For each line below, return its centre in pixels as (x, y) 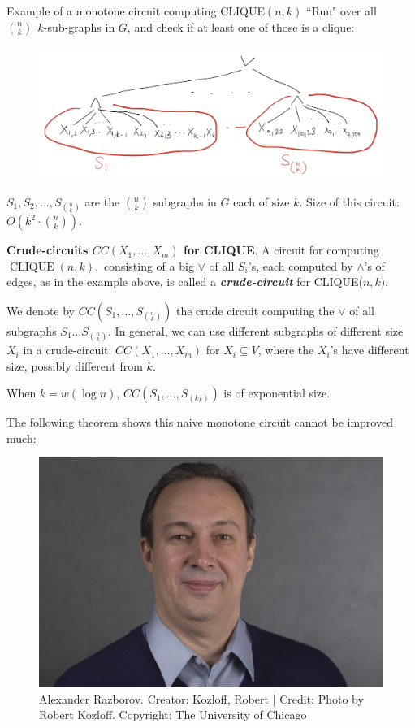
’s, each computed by (300, 265)
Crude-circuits (48, 250)
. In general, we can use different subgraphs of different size (256, 330)
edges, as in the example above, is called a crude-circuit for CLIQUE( (185, 282)
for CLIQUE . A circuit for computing (281, 250)
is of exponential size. (277, 393)
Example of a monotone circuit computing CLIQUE (136, 11)
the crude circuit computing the (255, 310)
